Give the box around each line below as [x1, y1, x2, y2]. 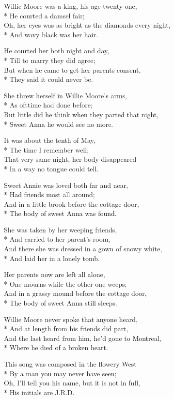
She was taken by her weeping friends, [4, 224, 117, 234]
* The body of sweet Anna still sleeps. [4, 298, 117, 308]
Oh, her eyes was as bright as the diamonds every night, [4, 20, 171, 30]
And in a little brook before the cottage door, [4, 199, 139, 209]
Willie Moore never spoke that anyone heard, [4, 314, 138, 324]
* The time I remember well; [4, 144, 89, 154]
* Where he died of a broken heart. [4, 342, 108, 353]
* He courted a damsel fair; [4, 10, 85, 20]
